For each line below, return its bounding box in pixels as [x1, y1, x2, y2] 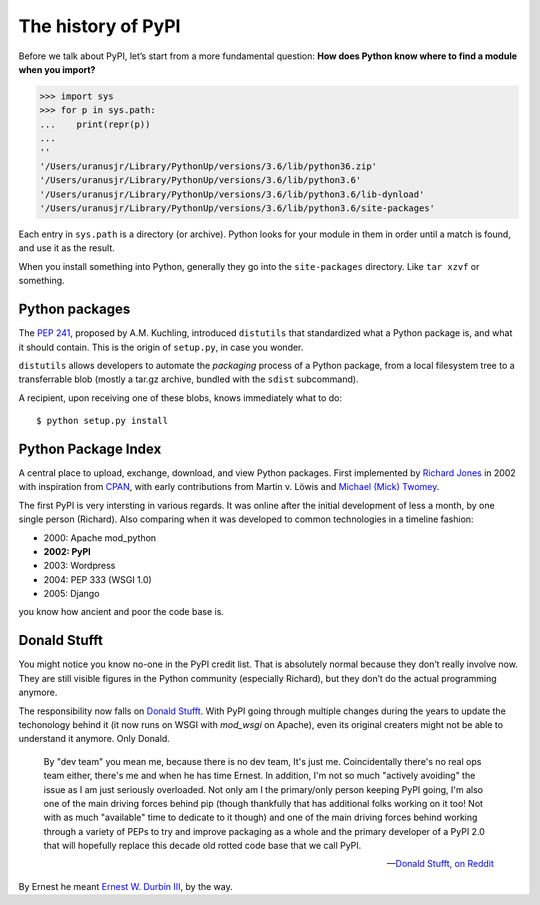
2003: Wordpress [43, 560, 116, 572]
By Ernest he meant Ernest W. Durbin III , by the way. [18, 880, 234, 892]
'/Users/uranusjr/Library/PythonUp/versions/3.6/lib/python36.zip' [39, 160, 378, 172]
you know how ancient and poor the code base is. [18, 606, 225, 618]
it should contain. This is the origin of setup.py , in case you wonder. [18, 341, 304, 353]
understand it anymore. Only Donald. [18, 733, 170, 745]
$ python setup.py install [36, 415, 169, 427]
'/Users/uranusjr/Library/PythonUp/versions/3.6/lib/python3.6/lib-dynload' [39, 188, 425, 200]
